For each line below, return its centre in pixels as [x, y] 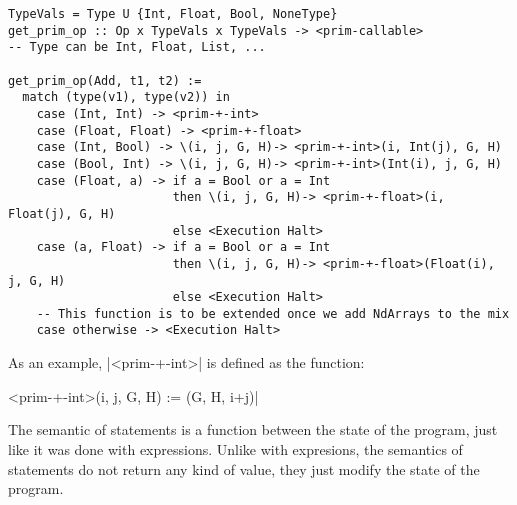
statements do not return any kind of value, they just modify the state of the [244, 468]
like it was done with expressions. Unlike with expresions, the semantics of [235, 448]
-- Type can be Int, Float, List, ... [137, 47]
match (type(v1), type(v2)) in [126, 97]
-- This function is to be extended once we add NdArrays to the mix [273, 313]
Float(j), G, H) [62, 213]
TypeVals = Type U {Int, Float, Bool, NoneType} [173, 14]
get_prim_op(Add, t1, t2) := [105, 80]
